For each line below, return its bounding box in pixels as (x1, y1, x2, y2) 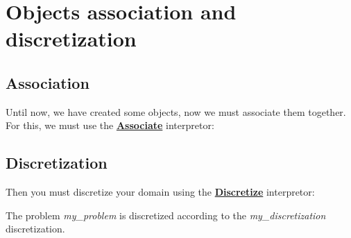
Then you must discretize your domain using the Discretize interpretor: (6, 185, 315, 199)
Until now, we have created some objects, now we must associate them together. (6, 104, 346, 119)
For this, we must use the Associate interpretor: (6, 118, 214, 133)
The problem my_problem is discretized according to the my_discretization (6, 207, 326, 222)
